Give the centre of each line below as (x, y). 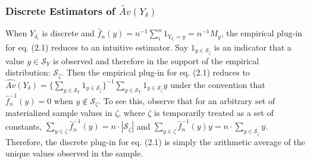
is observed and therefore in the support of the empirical (156, 60)
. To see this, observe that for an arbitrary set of (187, 100)
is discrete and (68, 33)
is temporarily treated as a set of (214, 113)
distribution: (28, 72)
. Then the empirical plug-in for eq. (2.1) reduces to (156, 72)
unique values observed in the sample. (74, 153)
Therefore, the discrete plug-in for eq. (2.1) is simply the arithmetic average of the (155, 141)
